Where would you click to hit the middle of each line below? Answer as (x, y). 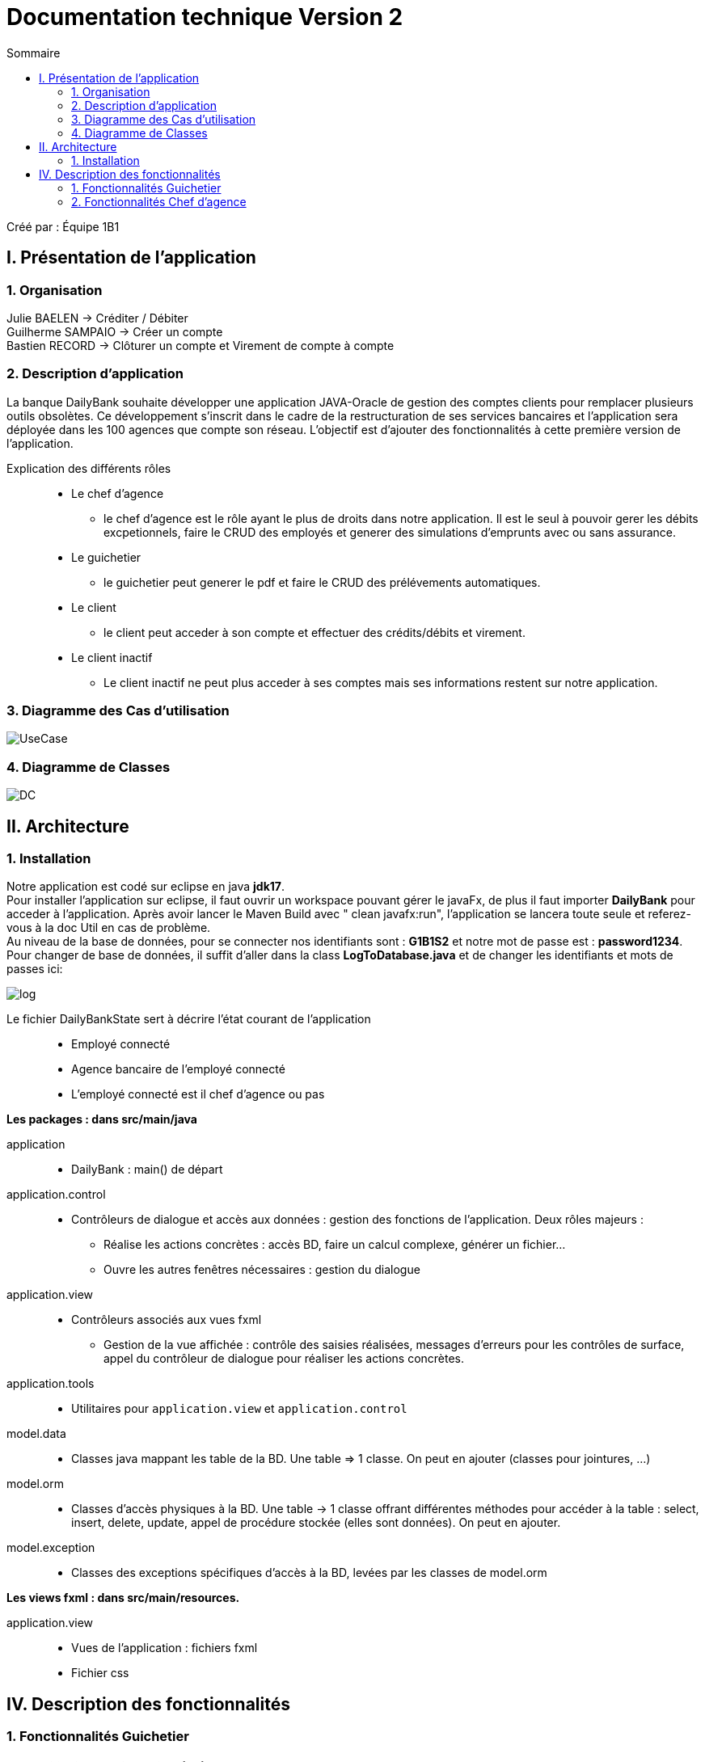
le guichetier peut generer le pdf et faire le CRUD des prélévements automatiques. (322, 582)
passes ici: (35, 969)
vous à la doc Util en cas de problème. (109, 928)
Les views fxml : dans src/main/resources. (123, 1598)
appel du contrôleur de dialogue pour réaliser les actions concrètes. (284, 1359)
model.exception (51, 1548)
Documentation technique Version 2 (205, 17)
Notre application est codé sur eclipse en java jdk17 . (146, 887)
